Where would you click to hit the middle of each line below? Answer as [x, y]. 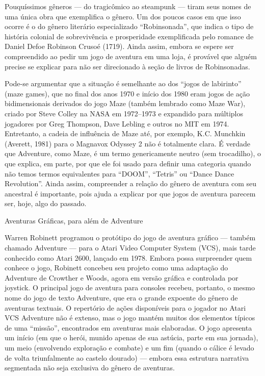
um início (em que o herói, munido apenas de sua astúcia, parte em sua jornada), [131, 337]
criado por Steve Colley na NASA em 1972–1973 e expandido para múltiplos [124, 113]
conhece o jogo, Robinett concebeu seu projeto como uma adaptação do [116, 268]
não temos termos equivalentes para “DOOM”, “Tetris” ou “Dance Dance [120, 173]
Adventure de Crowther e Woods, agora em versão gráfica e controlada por [122, 277]
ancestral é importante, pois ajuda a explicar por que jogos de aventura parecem [130, 193]
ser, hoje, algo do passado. [46, 203]
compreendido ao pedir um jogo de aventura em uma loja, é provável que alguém [131, 56]
